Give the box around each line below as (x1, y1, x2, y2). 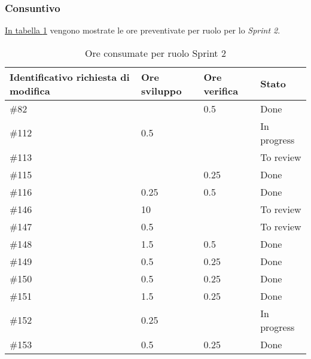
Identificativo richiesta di (10, 69, 130, 84)
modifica (10, 83, 50, 98)
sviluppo (141, 83, 182, 98)
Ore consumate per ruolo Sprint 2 (85, 45, 226, 60)
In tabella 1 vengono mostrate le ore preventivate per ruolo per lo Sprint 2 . (5, 24, 280, 36)
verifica (203, 83, 239, 98)
